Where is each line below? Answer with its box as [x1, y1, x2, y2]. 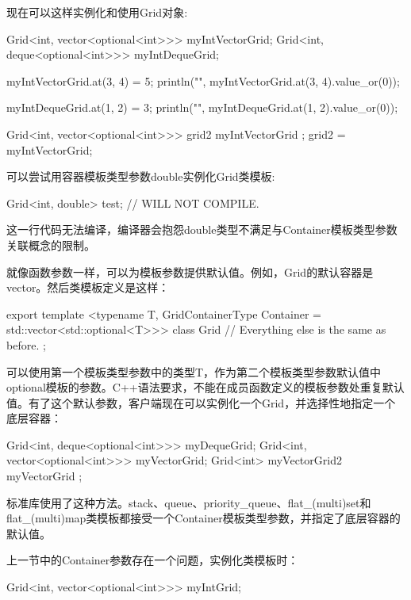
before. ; [6, 336, 46, 353]
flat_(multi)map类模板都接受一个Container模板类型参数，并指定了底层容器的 [6, 510, 401, 526]
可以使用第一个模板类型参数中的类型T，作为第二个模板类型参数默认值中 [6, 363, 382, 380]
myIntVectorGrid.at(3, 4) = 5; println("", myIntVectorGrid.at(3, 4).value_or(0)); [6, 72, 400, 89]
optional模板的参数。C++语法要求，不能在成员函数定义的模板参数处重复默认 [6, 379, 405, 396]
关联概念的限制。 [6, 236, 95, 253]
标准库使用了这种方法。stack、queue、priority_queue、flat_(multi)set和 [6, 494, 371, 510]
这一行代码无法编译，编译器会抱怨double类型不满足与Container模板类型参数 [6, 221, 398, 238]
